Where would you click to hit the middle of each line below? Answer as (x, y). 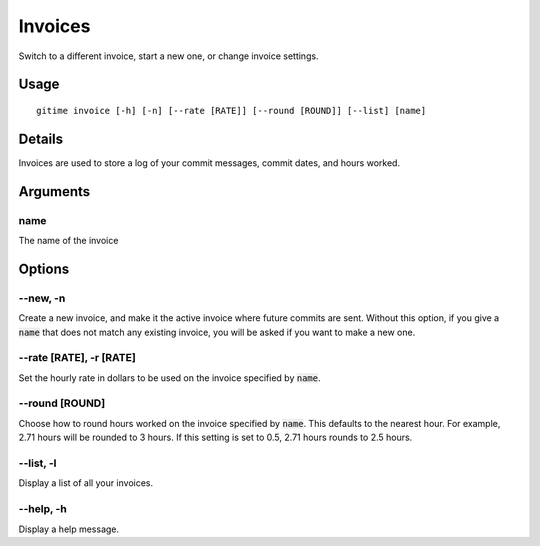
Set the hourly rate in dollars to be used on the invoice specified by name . (169, 377)
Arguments (54, 191)
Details (41, 138)
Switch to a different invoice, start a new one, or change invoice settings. (168, 56)
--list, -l (37, 463)
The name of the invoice (68, 241)
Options (44, 268)
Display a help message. (69, 529)
